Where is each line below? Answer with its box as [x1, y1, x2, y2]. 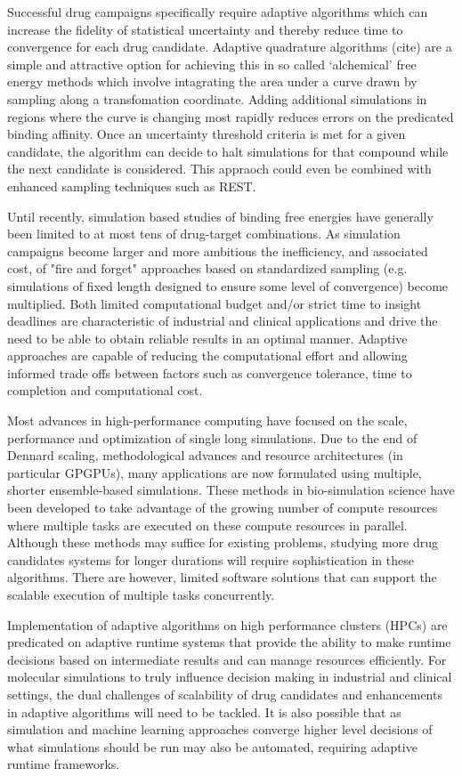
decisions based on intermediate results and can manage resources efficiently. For [7, 650, 447, 668]
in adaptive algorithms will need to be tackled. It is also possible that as [7, 702, 401, 721]
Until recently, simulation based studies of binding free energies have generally [7, 206, 434, 225]
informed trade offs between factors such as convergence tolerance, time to [7, 363, 412, 382]
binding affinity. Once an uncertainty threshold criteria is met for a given [7, 125, 406, 143]
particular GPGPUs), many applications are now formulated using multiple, [7, 463, 422, 481]
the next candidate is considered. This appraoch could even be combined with [7, 159, 432, 178]
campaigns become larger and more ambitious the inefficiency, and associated [7, 241, 428, 260]
